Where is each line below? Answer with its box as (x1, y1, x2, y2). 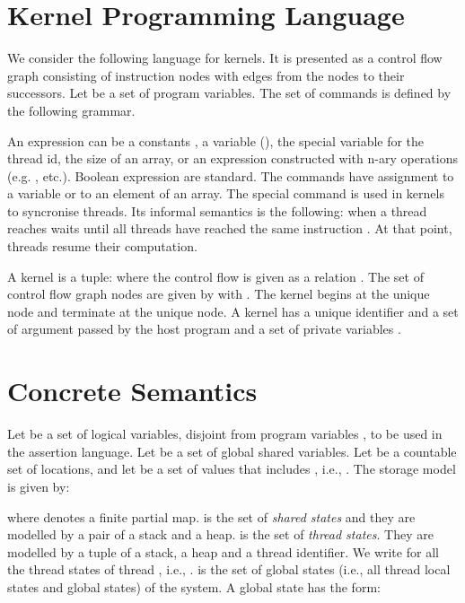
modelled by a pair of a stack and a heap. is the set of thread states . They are (7, 525, 434, 544)
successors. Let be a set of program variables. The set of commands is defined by (7, 83, 452, 102)
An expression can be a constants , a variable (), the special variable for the (7, 131, 425, 150)
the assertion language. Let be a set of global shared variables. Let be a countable (7, 441, 457, 460)
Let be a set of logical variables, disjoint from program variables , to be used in (7, 424, 443, 443)
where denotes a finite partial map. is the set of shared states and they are (7, 507, 416, 526)
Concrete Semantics (7, 372, 258, 409)
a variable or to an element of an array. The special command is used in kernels (7, 184, 444, 203)
